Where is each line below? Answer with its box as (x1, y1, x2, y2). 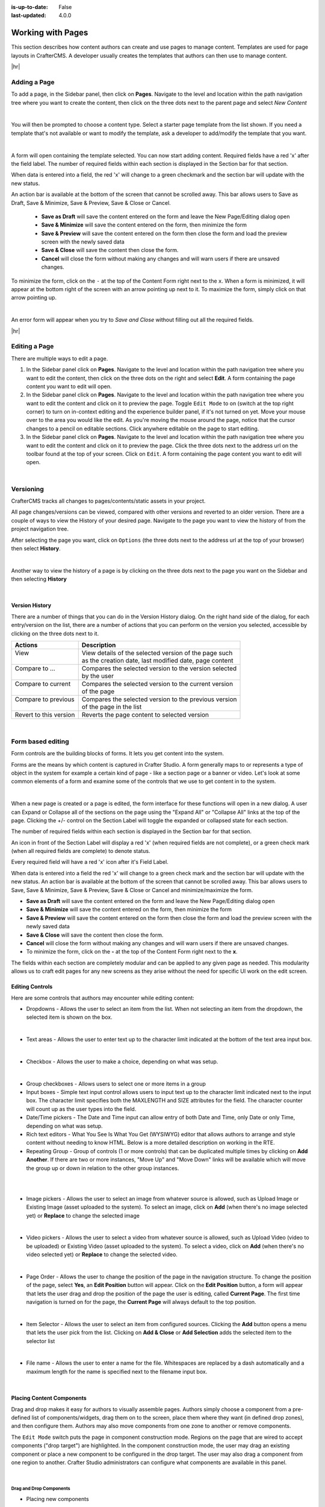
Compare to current (14, 680, 71, 688)
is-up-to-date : (11, 4, 48, 10)
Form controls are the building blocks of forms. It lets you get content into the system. (11, 750, 224, 757)
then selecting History (11, 576, 67, 583)
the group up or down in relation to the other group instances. (26, 1164, 179, 1172)
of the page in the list (81, 703, 142, 711)
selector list (26, 1337, 55, 1344)
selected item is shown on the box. (26, 1013, 113, 1021)
